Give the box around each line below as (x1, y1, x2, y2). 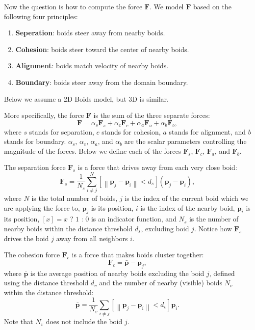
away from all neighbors (56, 233, 128, 243)
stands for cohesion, (102, 126, 161, 137)
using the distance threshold (4, 277, 89, 288)
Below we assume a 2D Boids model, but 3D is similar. (4, 93, 169, 104)
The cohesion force (4, 249, 60, 260)
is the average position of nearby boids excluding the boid (30, 268, 204, 278)
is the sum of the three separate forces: (93, 110, 210, 120)
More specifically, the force (4, 110, 84, 120)
